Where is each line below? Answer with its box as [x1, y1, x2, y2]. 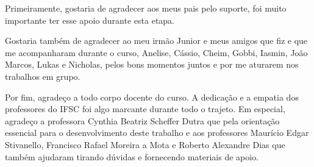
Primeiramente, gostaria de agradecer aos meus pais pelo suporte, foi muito [5, 2, 287, 14]
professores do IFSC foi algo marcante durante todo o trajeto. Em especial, [5, 102, 285, 115]
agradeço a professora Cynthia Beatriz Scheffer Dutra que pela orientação [5, 114, 280, 127]
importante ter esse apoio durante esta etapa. [5, 13, 174, 26]
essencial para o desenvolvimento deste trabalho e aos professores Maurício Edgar [5, 126, 309, 139]
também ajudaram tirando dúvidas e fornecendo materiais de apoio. [5, 150, 259, 163]
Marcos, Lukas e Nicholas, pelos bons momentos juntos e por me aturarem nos [5, 58, 299, 71]
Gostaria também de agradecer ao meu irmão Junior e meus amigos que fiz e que [5, 34, 308, 47]
